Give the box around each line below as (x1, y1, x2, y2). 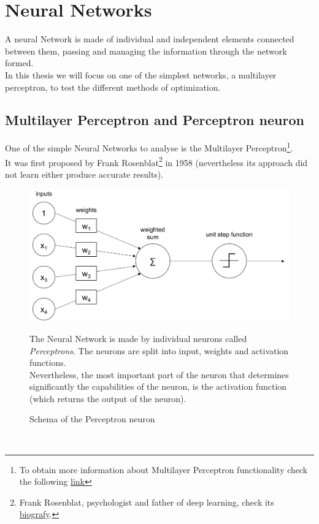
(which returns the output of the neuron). (29, 392, 186, 404)
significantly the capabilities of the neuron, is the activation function (29, 380, 287, 393)
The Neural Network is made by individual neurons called (29, 332, 247, 344)
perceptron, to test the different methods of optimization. (5, 80, 221, 93)
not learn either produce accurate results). (5, 167, 164, 180)
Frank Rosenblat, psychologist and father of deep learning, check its (19, 495, 274, 508)
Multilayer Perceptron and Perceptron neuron (5, 110, 304, 129)
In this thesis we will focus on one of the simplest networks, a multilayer (5, 68, 277, 81)
